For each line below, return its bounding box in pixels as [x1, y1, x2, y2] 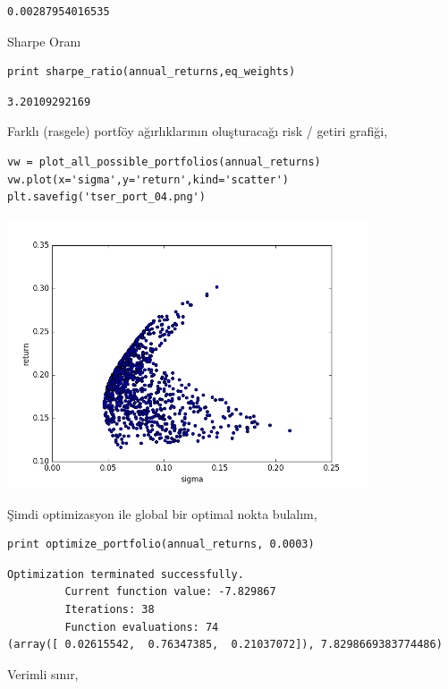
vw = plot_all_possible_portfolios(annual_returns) [7, 155, 321, 168]
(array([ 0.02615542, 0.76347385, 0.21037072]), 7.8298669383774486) [7, 638, 443, 651]
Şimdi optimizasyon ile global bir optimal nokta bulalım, [7, 504, 317, 523]
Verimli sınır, [7, 664, 79, 683]
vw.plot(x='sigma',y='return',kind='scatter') [7, 173, 289, 186]
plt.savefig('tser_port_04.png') [7, 191, 206, 204]
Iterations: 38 [64, 603, 155, 617]
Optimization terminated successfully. [7, 567, 244, 581]
